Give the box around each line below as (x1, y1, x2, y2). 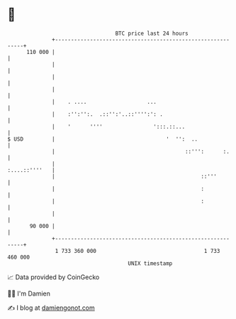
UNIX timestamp (128, 259, 173, 267)
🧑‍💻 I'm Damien (7, 289, 51, 298)
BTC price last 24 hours (115, 30, 189, 37)
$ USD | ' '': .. (7, 135, 198, 143)
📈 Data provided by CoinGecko (7, 273, 100, 281)
